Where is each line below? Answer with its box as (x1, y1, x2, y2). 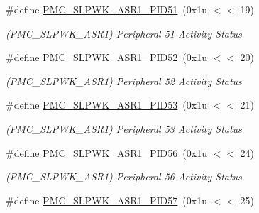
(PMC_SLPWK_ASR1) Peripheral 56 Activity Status (6, 169, 242, 184)
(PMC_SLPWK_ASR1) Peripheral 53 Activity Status (6, 121, 242, 136)
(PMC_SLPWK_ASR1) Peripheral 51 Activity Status (6, 26, 242, 40)
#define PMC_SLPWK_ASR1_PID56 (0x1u (6, 145, 207, 160)
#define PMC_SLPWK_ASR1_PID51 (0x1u (6, 2, 207, 16)
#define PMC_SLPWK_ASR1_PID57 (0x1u (6, 192, 207, 207)
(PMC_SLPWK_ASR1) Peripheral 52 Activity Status (6, 73, 242, 88)
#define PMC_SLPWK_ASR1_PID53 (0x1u (6, 97, 207, 112)
